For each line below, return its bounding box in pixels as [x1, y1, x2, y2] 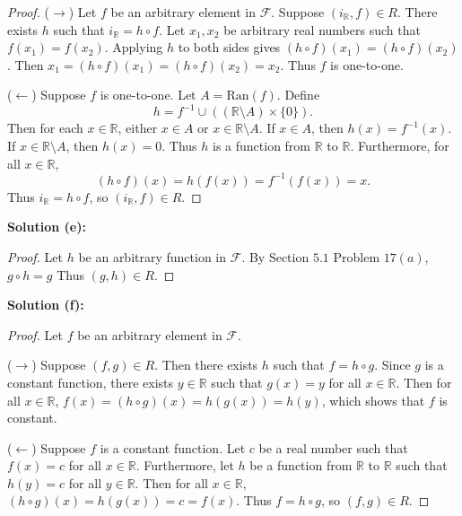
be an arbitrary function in [78, 247, 227, 266]
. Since [374, 355, 411, 374]
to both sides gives [178, 38, 281, 57]
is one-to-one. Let [100, 85, 196, 104]
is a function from [213, 136, 311, 155]
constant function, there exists [7, 372, 173, 391]
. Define [276, 85, 320, 104]
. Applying [104, 38, 163, 57]
